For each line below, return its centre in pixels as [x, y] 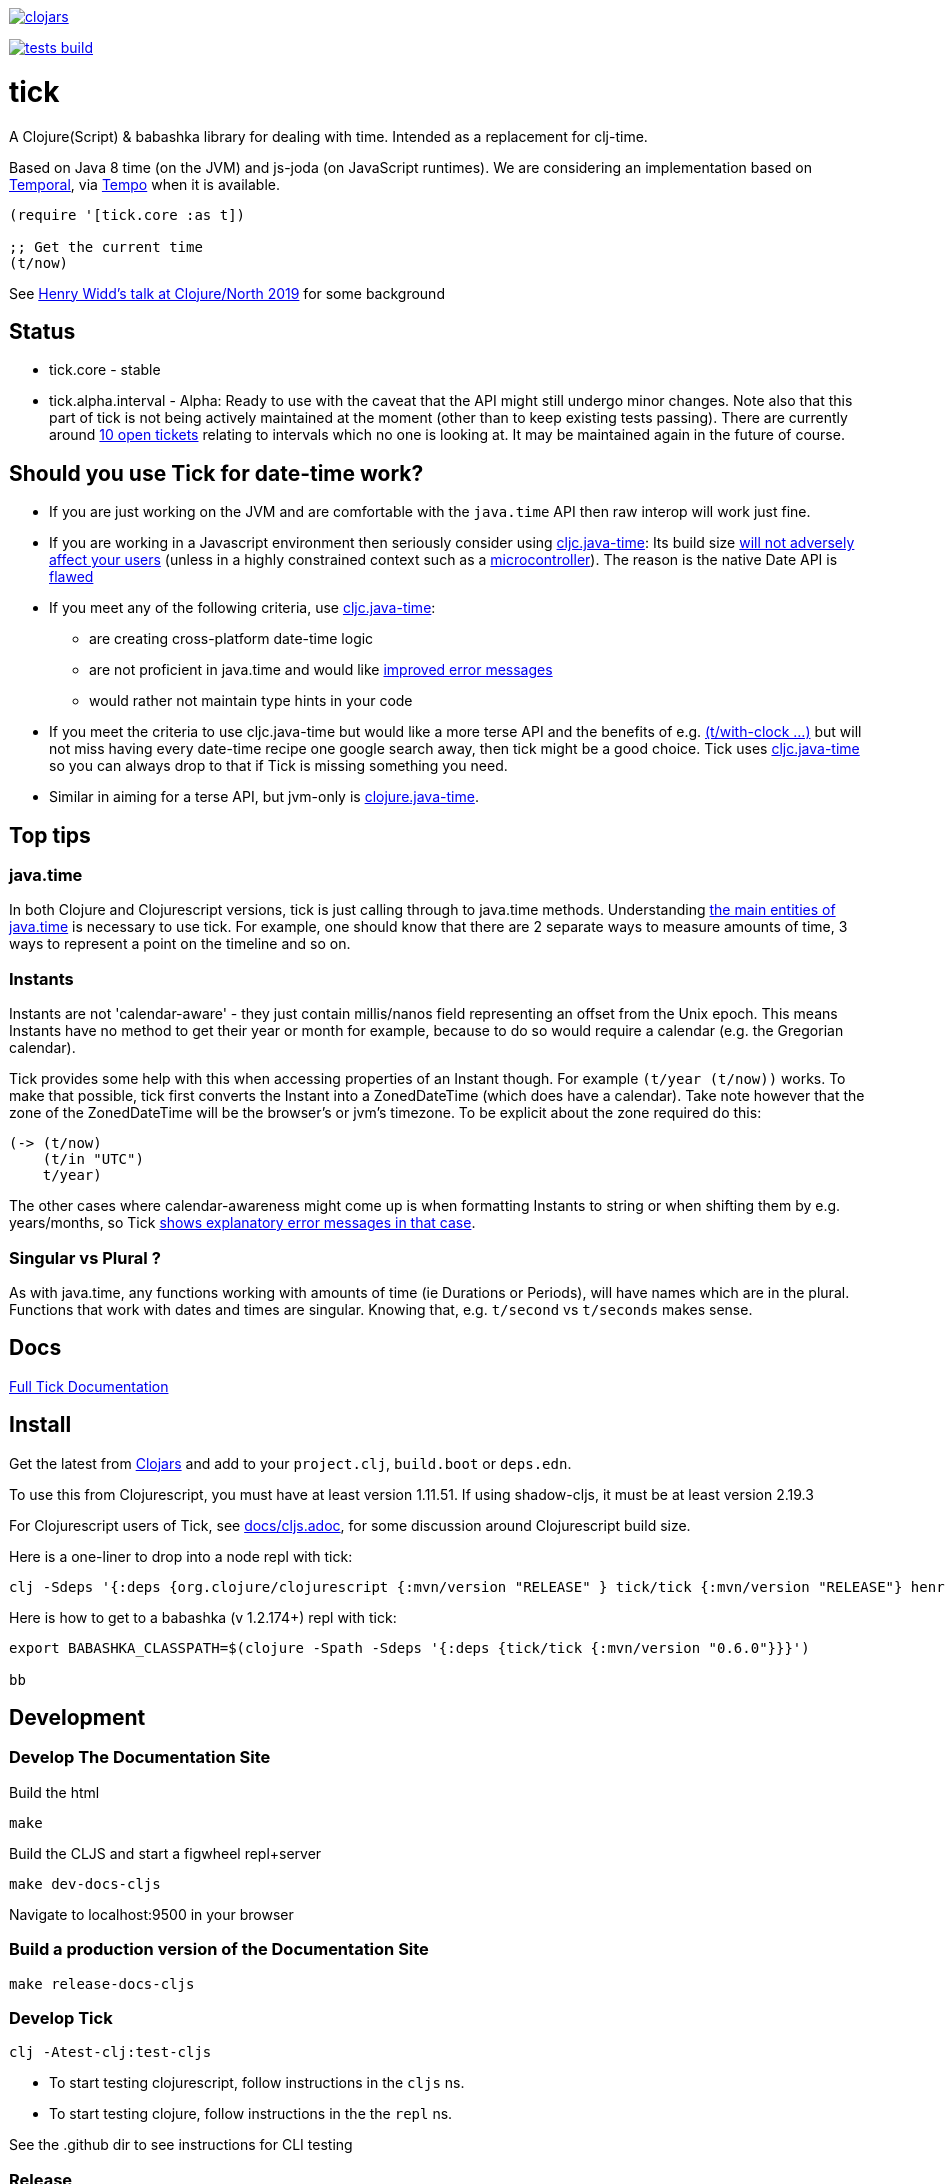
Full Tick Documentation [89, 1386]
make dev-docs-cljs [85, 1883]
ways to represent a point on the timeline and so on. [180, 944]
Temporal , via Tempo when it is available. [145, 184]
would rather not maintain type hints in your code [251, 701]
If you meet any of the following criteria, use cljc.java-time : [242, 608]
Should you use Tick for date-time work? [216, 473]
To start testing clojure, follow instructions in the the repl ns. [251, 2114]
